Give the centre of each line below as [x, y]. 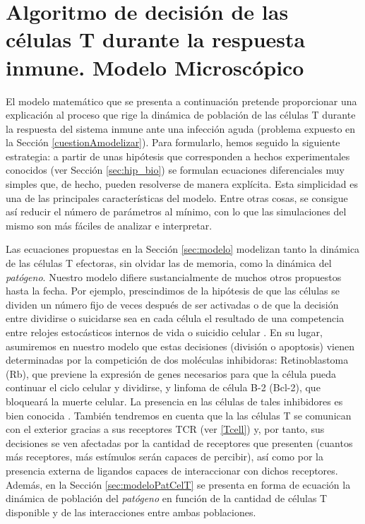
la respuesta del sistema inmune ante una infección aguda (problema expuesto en [181, 128]
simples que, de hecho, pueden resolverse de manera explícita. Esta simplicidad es [182, 184]
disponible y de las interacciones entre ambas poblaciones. [131, 512]
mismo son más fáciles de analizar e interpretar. [109, 225]
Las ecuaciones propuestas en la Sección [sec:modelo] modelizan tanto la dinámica [183, 249]
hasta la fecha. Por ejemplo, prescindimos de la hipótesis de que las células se [173, 291]
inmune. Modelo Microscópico [155, 67]
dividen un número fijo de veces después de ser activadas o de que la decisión [172, 304]
